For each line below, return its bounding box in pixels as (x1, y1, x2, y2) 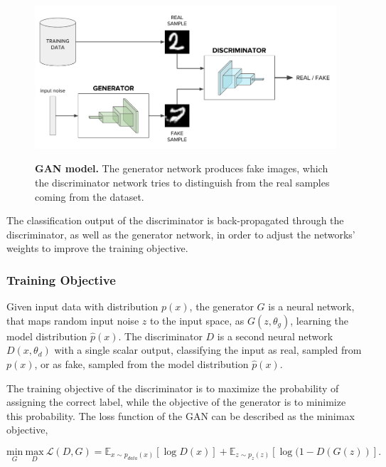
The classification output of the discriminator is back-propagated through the (6, 213, 344, 228)
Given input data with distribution (6, 299, 159, 314)
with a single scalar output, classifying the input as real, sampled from (54, 342, 362, 357)
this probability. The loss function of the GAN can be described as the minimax (6, 408, 355, 423)
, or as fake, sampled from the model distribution (34, 356, 249, 371)
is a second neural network (217, 328, 333, 343)
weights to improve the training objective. (6, 241, 188, 256)
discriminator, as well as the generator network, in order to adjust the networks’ (6, 226, 355, 241)
